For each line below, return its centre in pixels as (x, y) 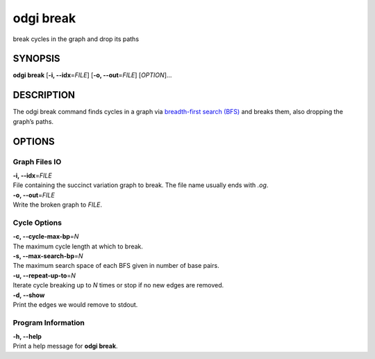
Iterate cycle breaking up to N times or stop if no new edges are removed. (118, 285)
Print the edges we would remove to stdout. (75, 304)
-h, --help (27, 337)
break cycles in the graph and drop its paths (76, 39)
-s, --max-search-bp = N (48, 256)
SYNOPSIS (36, 59)
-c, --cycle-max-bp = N (46, 237)
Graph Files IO (37, 161)
